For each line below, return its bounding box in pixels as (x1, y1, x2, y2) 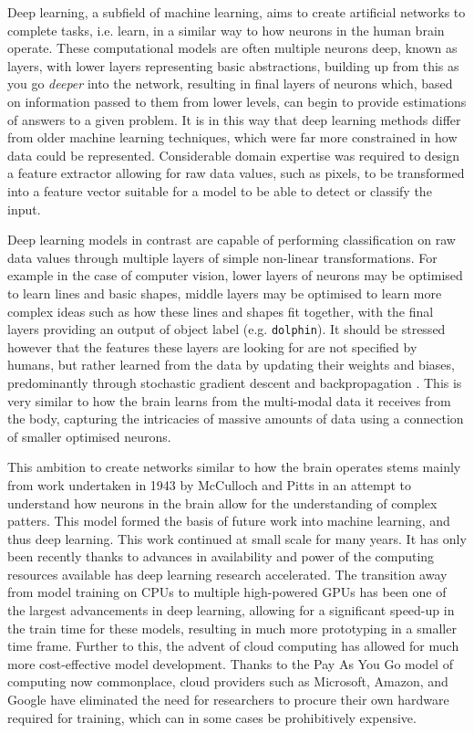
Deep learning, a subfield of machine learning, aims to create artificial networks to (7, 3, 466, 21)
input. (7, 199, 41, 218)
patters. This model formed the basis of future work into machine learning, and (7, 511, 450, 530)
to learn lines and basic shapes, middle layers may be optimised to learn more (7, 283, 442, 302)
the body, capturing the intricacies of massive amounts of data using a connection (7, 409, 464, 428)
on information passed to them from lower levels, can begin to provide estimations (7, 91, 467, 110)
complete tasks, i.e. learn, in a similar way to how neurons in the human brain (7, 20, 445, 39)
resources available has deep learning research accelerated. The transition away (7, 564, 448, 583)
